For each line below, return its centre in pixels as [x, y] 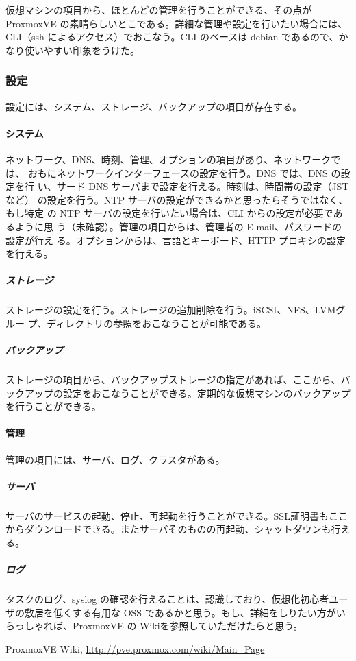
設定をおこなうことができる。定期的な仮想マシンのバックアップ [206, 393]
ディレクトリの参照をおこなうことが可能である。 [157, 323]
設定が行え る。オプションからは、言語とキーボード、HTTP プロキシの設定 [176, 240]
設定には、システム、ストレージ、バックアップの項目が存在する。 [154, 106]
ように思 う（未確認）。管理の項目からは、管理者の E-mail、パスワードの [178, 226]
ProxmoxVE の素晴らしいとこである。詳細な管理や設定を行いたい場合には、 [177, 23]
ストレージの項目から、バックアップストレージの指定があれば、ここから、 [173, 380]
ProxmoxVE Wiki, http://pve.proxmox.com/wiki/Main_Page [135, 648]
